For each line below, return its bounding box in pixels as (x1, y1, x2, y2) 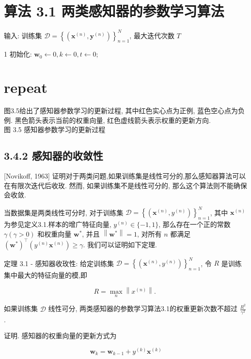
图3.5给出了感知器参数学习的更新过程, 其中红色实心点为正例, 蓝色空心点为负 (4, 105, 245, 116)
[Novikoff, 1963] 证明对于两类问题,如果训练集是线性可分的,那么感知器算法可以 (4, 171, 246, 181)
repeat (4, 77, 47, 97)
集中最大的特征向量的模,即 (4, 270, 87, 280)
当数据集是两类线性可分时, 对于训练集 (4, 207, 124, 217)
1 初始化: (4, 49, 32, 59)
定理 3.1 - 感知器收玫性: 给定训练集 (4, 258, 114, 268)
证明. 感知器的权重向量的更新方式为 (4, 330, 117, 341)
